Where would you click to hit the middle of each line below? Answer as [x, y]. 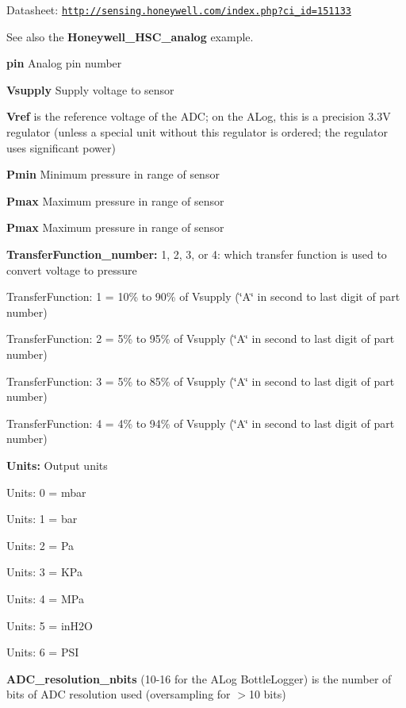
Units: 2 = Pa [40, 545]
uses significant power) [61, 147]
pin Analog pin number [64, 63]
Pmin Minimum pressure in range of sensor [113, 174]
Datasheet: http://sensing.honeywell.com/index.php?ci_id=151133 [179, 10]
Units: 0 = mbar [46, 492]
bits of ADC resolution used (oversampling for [119, 694]
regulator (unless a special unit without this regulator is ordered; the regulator [197, 132]
